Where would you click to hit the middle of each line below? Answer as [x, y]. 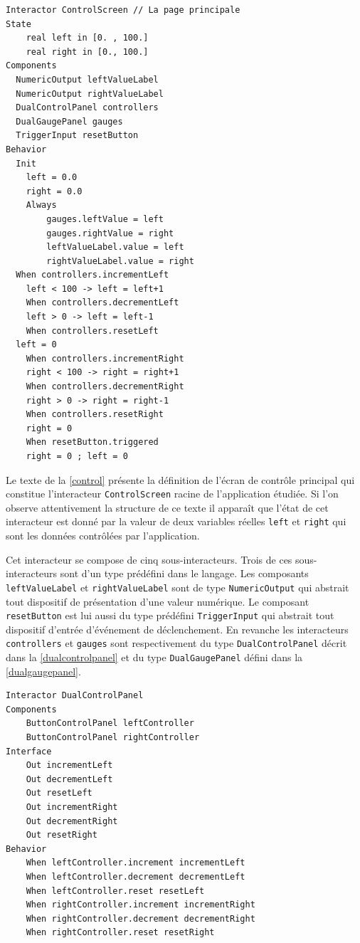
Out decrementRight [72, 821]
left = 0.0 [52, 178]
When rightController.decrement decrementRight [141, 918]
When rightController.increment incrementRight [141, 905]
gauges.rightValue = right [110, 233]
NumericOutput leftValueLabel [87, 79]
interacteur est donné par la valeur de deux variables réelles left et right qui [176, 521]
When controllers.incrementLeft [92, 275]
